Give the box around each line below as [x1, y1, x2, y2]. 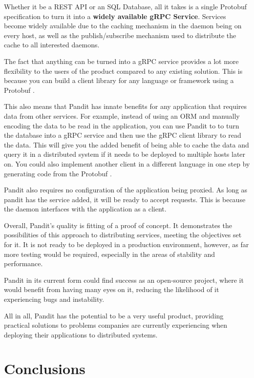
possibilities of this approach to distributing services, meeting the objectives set [4, 230, 242, 240]
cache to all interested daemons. [4, 40, 100, 50]
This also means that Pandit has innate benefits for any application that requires [4, 101, 247, 111]
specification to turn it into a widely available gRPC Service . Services [4, 11, 226, 21]
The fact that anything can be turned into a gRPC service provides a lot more [4, 56, 239, 66]
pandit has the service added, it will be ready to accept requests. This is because [4, 194, 246, 204]
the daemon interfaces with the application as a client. [4, 204, 167, 214]
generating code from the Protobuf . [4, 168, 112, 178]
